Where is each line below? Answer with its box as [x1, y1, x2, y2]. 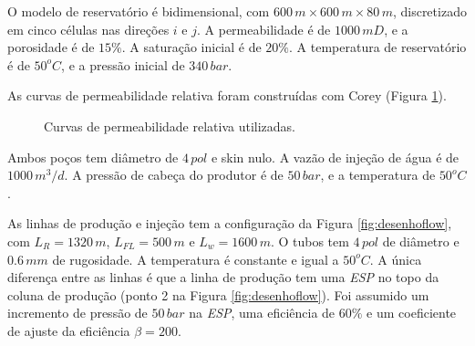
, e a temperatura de [320, 165, 436, 184]
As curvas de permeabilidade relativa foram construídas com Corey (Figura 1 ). [7, 86, 447, 105]
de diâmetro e [382, 231, 460, 250]
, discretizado [392, 2, 467, 20]
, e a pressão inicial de [61, 55, 185, 74]
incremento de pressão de [7, 303, 148, 322]
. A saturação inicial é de [121, 37, 262, 57]
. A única [369, 249, 422, 268]
